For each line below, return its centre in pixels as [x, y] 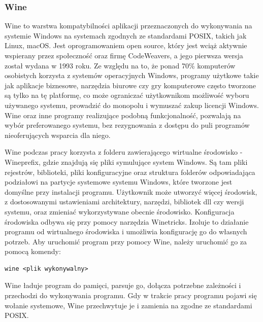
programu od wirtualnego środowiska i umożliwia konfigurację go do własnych [126, 231]
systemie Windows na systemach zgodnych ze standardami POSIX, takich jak [126, 35]
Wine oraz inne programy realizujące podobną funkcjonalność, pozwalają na [123, 115]
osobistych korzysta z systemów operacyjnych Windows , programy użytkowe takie [132, 75]
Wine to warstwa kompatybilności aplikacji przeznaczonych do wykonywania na [128, 26]
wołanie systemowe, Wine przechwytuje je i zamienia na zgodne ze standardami [128, 305]
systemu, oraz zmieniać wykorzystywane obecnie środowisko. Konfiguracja [120, 211]
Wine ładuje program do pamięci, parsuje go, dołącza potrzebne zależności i [123, 285]
